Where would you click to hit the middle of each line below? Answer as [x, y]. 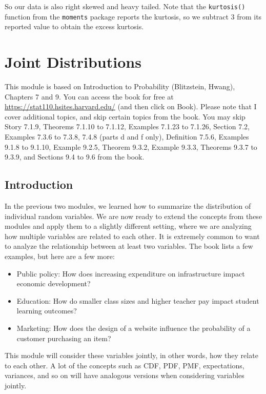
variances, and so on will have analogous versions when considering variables [125, 375]
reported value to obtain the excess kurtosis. [74, 26]
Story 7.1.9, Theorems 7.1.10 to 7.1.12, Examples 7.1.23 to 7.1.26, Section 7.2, [127, 126]
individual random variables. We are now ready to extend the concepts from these [134, 216]
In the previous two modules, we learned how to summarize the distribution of [128, 205]
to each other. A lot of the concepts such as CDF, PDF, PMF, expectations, [125, 365]
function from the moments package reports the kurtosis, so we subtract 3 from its [133, 16]
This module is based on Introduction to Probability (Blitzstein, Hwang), [120, 86]
